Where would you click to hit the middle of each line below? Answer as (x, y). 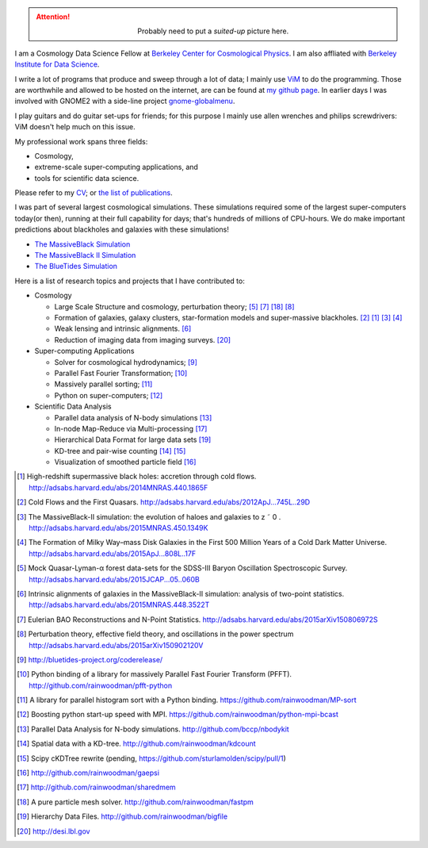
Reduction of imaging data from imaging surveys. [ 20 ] (143, 340)
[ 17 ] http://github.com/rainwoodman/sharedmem (96, 787)
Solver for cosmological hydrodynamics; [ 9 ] (126, 362)
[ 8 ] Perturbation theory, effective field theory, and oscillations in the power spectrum (155, 634)
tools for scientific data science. (87, 178)
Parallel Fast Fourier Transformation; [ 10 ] (121, 373)
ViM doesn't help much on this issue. (75, 127)
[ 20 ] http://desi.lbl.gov (53, 831)
